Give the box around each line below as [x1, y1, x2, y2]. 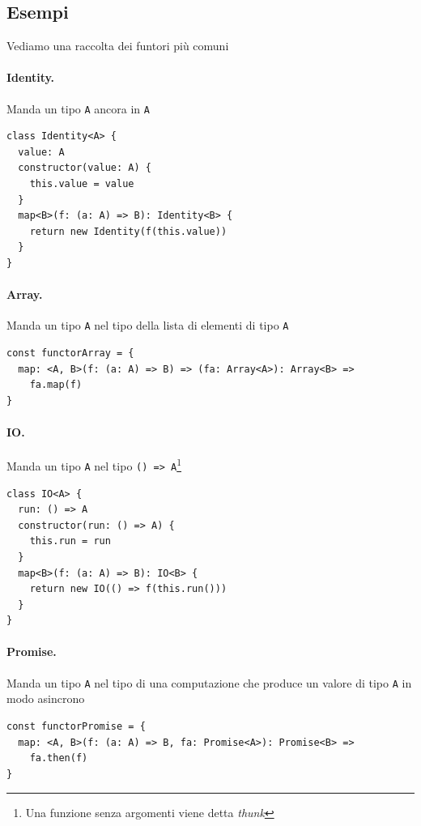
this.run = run [29, 535, 111, 547]
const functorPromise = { [6, 720, 146, 732]
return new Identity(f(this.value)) [29, 225, 228, 237]
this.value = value [29, 178, 134, 190]
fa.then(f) [29, 752, 88, 764]
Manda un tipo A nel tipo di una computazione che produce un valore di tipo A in [6, 674, 412, 691]
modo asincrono [6, 690, 85, 707]
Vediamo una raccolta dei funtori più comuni [6, 37, 229, 54]
